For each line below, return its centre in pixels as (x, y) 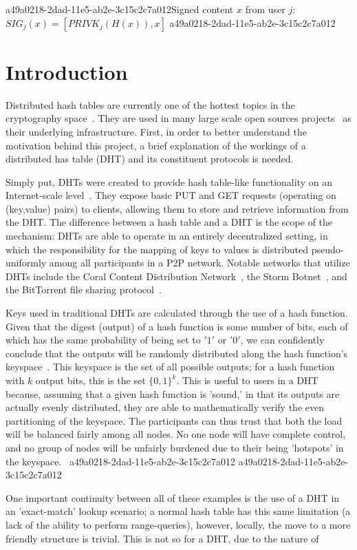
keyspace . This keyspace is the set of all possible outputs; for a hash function (170, 367)
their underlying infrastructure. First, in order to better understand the (156, 131)
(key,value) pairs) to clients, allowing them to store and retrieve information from (177, 208)
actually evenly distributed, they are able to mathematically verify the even (165, 407)
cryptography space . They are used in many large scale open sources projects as (178, 118)
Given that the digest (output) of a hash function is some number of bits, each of (177, 326)
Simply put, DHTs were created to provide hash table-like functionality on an (169, 181)
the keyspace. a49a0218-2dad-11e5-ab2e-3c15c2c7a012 (121, 461)
